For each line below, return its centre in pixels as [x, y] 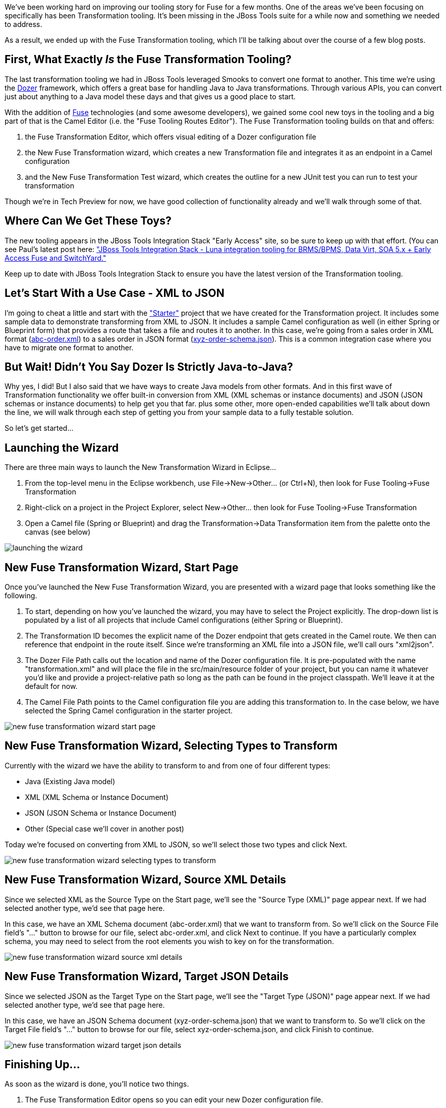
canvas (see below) [58, 532]
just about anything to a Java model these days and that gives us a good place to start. [150, 96]
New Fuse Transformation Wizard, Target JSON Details [147, 977]
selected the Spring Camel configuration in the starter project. [129, 711]
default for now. [51, 686]
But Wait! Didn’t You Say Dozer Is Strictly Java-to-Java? [149, 367]
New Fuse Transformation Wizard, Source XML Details [145, 880]
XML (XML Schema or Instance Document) [97, 797]
